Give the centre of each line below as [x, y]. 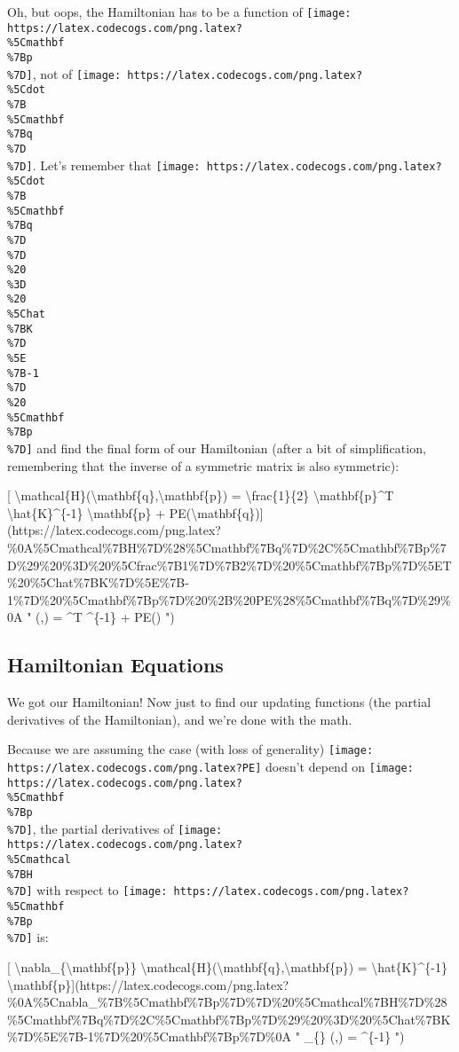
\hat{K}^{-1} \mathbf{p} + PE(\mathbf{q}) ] [135, 512]
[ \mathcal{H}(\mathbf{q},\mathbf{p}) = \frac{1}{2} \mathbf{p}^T [201, 495]
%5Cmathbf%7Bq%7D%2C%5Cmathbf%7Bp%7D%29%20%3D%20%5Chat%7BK [229, 1019]
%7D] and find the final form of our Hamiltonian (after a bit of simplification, [217, 448]
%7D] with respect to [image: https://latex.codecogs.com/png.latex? [208, 890]
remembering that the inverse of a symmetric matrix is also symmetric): [203, 465]
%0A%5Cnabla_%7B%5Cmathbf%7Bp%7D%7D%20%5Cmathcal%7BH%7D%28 [227, 1002]
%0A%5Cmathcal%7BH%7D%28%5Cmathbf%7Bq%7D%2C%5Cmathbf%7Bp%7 [227, 548]
